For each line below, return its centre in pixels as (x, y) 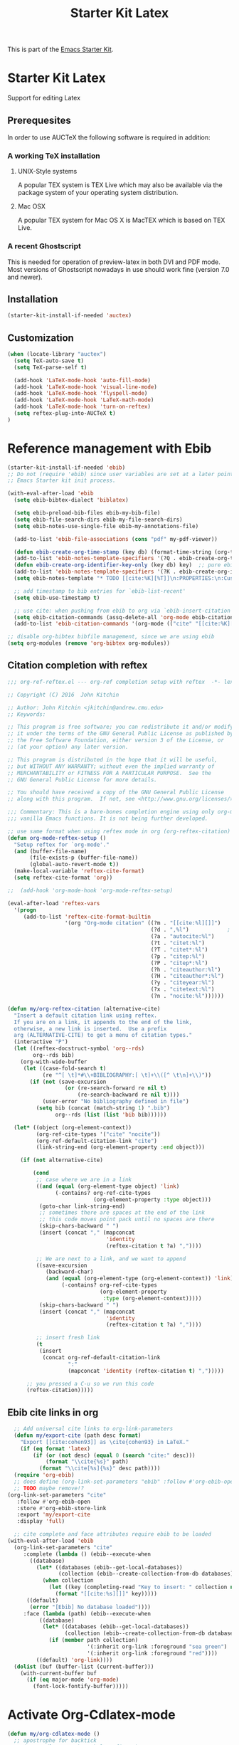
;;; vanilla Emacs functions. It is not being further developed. (108, 819)
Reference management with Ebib (110, 448)
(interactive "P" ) (41, 1042)
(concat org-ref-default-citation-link (101, 1357)
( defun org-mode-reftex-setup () (57, 838)
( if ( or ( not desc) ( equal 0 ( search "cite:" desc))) (114, 1455)
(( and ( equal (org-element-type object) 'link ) (108, 1186)
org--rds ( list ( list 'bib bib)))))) (111, 1114)
